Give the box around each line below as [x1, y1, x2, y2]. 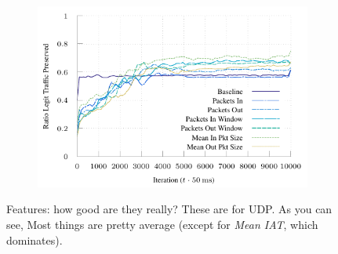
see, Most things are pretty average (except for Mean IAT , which [6, 216, 318, 233]
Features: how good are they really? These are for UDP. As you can [6, 201, 333, 217]
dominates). [6, 231, 63, 248]
